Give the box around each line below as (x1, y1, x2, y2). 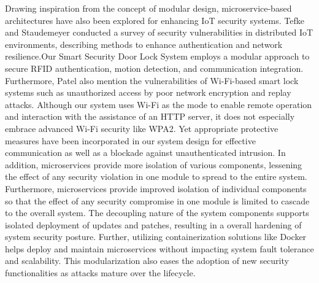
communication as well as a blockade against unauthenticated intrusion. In (5, 146, 286, 159)
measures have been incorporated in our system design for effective (5, 134, 256, 147)
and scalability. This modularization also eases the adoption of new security (5, 254, 289, 267)
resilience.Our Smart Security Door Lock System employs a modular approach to (5, 50, 310, 63)
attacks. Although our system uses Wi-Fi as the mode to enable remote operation (5, 98, 312, 110)
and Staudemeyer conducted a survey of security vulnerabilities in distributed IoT (5, 26, 313, 39)
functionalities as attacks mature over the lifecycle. (5, 266, 196, 279)
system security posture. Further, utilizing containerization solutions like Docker (5, 230, 307, 243)
